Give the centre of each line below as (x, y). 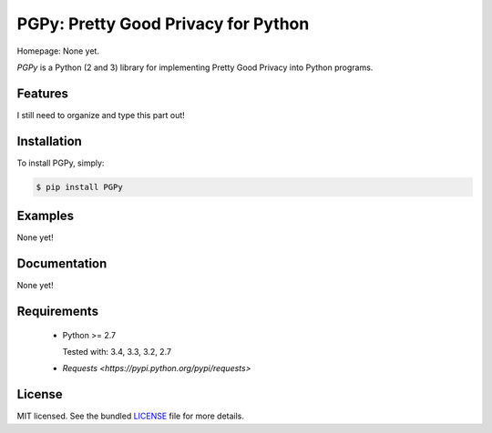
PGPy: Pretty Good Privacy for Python (163, 24)
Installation (49, 141)
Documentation (62, 264)
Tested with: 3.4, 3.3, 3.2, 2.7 (117, 351)
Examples (46, 216)
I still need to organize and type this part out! (101, 115)
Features (42, 93)
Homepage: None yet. (58, 51)
